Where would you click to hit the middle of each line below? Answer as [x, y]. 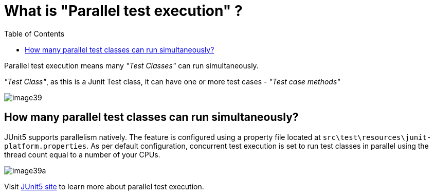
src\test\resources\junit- [377, 137]
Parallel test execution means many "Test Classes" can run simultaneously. [131, 65]
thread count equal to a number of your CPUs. [82, 154]
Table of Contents [34, 33]
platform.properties [46, 146]
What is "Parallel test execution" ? [123, 11]
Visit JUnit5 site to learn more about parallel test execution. [104, 186]
